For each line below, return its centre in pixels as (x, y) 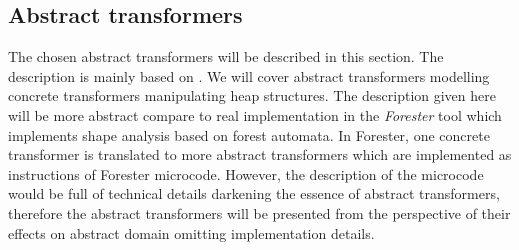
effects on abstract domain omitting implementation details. (191, 232)
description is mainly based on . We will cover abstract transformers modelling (249, 75)
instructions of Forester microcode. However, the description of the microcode (246, 173)
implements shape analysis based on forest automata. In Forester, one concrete (249, 134)
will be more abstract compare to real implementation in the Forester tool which (255, 114)
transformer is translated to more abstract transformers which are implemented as (260, 154)
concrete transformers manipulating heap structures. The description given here (252, 95)
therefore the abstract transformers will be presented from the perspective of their (259, 212)
